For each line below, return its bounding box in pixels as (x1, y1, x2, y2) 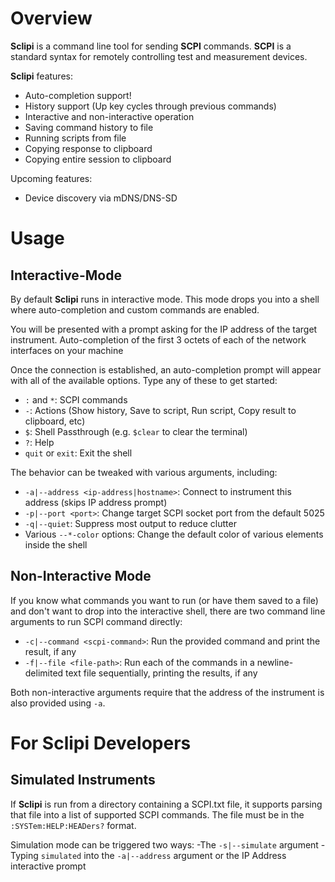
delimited (24, 667, 64, 679)
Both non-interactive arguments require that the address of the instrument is (10, 686, 325, 698)
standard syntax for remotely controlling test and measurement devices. (10, 50, 308, 62)
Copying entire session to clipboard (24, 153, 172, 165)
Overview (10, 7, 93, 30)
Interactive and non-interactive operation (24, 110, 195, 122)
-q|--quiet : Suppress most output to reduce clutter (24, 517, 237, 529)
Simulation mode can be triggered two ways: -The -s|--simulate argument (10, 838, 319, 851)
